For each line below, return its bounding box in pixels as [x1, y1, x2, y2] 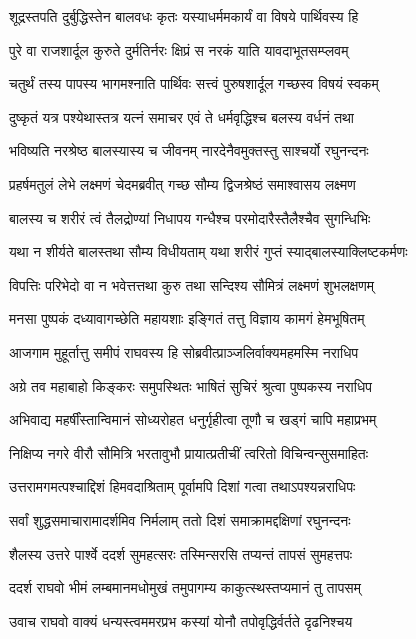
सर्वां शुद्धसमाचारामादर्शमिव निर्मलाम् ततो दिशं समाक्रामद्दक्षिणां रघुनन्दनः [9, 509, 351, 530]
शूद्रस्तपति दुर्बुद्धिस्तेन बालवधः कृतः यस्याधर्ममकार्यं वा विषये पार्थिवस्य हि [9, 6, 359, 26]
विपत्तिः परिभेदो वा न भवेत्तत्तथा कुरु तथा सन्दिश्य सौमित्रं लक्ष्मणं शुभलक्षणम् [9, 274, 375, 295]
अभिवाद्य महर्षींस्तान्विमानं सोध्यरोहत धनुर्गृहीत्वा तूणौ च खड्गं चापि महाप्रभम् [9, 409, 377, 430]
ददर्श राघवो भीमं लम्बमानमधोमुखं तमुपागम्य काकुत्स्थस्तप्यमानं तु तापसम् [9, 577, 361, 598]
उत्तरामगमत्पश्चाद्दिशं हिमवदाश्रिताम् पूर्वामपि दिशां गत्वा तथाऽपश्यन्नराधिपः [9, 476, 356, 497]
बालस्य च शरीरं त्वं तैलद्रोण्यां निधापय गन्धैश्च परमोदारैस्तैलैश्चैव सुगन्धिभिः [9, 207, 371, 228]
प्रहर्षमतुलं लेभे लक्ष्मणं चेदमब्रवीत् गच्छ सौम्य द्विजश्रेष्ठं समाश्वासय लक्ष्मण [9, 173, 356, 194]
